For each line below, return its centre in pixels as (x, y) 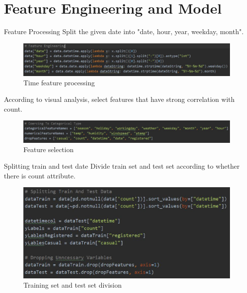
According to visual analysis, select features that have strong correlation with (119, 99)
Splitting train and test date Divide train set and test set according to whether (122, 166)
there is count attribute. (40, 175)
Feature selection (48, 149)
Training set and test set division (73, 285)
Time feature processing (59, 83)
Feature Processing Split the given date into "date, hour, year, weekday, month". (124, 31)
